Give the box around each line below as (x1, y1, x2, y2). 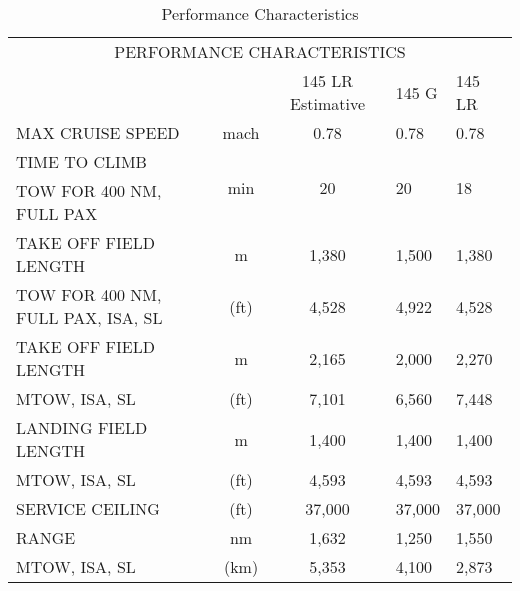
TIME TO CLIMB (16, 150, 147, 173)
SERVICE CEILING (16, 497, 160, 520)
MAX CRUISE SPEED (16, 121, 180, 144)
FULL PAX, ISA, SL (16, 306, 163, 329)
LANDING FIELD (16, 416, 148, 439)
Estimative (290, 92, 366, 115)
